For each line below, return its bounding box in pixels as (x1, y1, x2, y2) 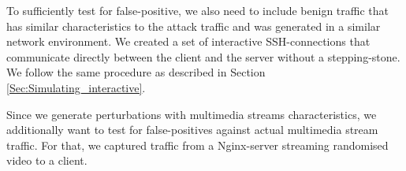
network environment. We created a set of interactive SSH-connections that (6, 33, 371, 50)
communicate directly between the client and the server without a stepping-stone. (6, 48, 400, 65)
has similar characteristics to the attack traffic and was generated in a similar (6, 17, 381, 34)
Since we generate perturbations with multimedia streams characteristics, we (6, 106, 377, 122)
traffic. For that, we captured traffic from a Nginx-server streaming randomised (6, 136, 389, 153)
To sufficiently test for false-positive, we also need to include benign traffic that (6, 2, 389, 18)
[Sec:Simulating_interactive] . (6, 79, 146, 95)
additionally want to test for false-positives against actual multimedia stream (6, 121, 378, 138)
